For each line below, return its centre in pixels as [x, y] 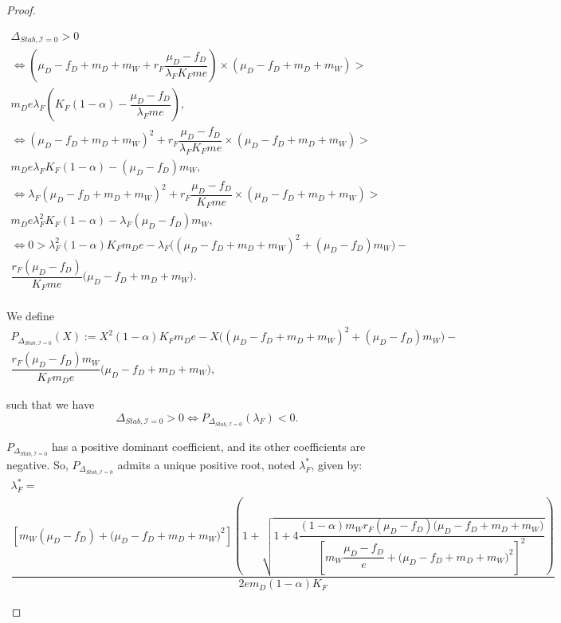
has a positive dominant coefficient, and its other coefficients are [208, 446]
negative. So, [37, 464]
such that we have [51, 404]
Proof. [21, 10]
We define [30, 316]
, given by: [337, 464]
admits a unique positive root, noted [206, 464]
